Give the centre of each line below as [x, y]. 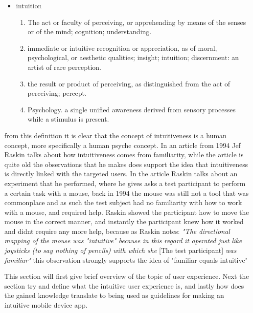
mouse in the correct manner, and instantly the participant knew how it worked [124, 221]
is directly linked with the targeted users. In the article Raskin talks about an [121, 174]
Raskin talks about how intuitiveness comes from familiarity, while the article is [124, 155]
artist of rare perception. [64, 67]
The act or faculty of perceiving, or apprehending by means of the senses [137, 22]
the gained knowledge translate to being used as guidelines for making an [114, 295]
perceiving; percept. [57, 93]
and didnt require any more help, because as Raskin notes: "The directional [117, 231]
